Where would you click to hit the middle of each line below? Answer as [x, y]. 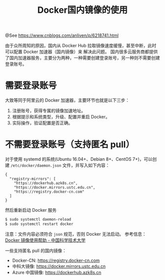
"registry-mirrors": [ [33, 179]
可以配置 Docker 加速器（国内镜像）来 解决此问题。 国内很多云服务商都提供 [82, 52]
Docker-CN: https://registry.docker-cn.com [56, 260]
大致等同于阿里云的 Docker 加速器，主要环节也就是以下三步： [68, 100]
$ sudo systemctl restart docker [39, 224]
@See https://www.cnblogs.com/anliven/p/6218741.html [62, 35]
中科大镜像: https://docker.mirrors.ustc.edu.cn [59, 266]
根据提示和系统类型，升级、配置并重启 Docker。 [61, 117]
